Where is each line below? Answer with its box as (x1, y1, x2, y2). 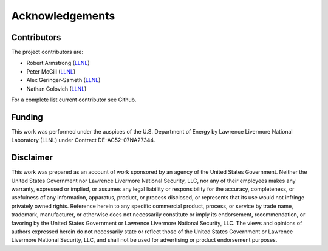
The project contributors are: (11, 49, 83, 56)
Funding (11, 112, 44, 122)
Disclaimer (11, 153, 53, 163)
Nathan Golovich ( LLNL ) (26, 85, 87, 92)
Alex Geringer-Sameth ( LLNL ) (26, 77, 101, 84)
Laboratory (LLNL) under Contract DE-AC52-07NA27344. (11, 137, 155, 144)
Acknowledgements (11, 9, 115, 22)
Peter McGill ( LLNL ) (26, 67, 76, 75)
